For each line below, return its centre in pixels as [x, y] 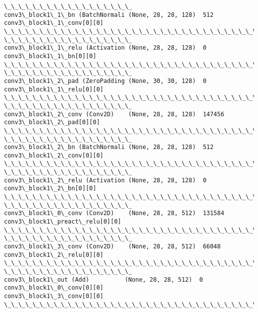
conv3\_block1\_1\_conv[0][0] [54, 23]
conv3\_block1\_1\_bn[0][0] [50, 56]
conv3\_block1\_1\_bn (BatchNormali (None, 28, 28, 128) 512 [109, 15]
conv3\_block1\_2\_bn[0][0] [50, 189]
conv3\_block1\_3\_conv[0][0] [54, 296]
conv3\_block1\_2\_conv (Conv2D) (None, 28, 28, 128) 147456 [114, 114]
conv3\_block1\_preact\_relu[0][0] [63, 222]
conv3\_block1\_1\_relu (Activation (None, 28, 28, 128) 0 [105, 48]
